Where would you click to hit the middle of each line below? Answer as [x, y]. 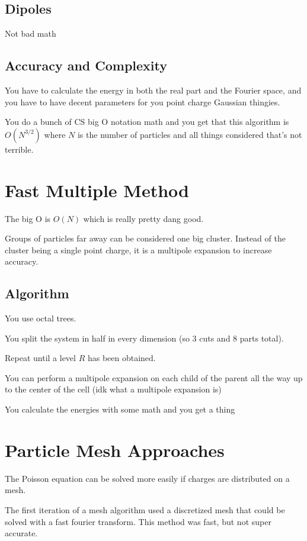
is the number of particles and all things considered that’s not [190, 134]
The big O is [28, 218]
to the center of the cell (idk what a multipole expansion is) [113, 389]
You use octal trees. [41, 318]
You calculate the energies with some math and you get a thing [120, 409]
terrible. [19, 149]
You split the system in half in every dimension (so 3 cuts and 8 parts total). [144, 338]
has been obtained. [121, 358]
